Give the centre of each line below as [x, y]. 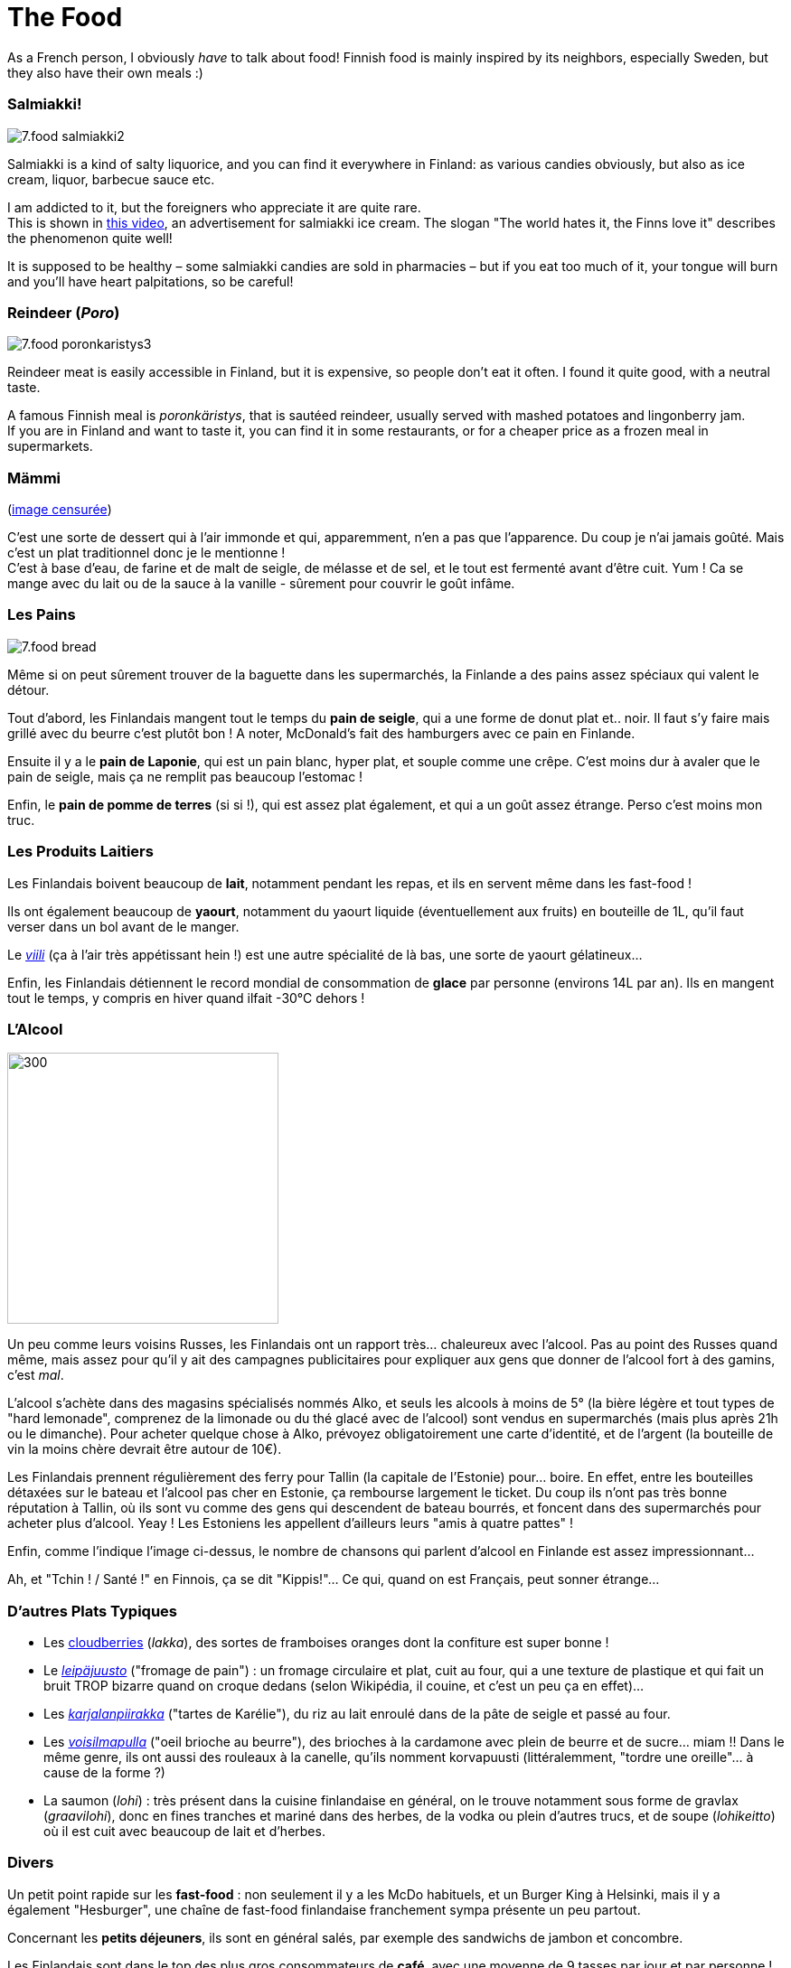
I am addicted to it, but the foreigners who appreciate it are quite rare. [214, 207]
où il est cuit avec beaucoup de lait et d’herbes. [184, 1831]
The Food [65, 17]
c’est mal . [36, 1375]
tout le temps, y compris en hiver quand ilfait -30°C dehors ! [186, 998]
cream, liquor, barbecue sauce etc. [111, 179]
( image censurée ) [60, 509]
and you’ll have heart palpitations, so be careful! [151, 281]
